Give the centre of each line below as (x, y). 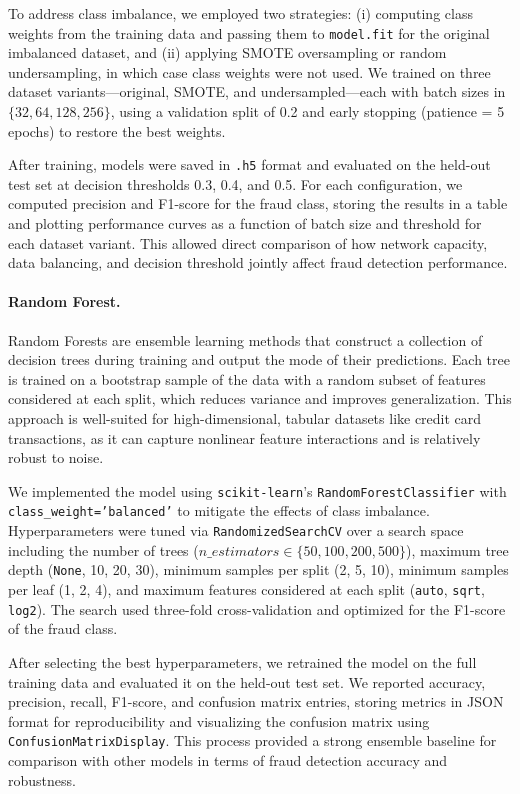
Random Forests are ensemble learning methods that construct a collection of (245, 339)
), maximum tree (457, 549)
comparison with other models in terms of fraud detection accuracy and (228, 759)
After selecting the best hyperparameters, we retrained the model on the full (242, 661)
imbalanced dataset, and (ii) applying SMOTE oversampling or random (227, 52)
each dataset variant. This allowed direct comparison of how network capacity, (248, 242)
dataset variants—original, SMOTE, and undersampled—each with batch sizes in (257, 91)
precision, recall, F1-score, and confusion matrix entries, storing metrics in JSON (256, 701)
